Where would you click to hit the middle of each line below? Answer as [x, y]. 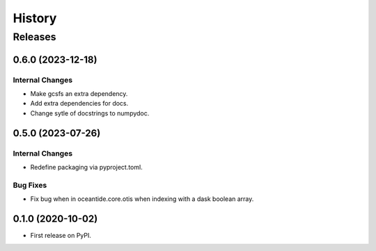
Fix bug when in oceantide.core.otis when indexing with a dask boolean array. [142, 199]
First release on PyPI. [61, 235]
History [35, 18]
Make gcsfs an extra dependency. [79, 93]
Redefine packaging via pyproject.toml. [86, 167]
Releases [34, 37]
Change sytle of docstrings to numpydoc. [90, 113]
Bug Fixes [30, 185]
